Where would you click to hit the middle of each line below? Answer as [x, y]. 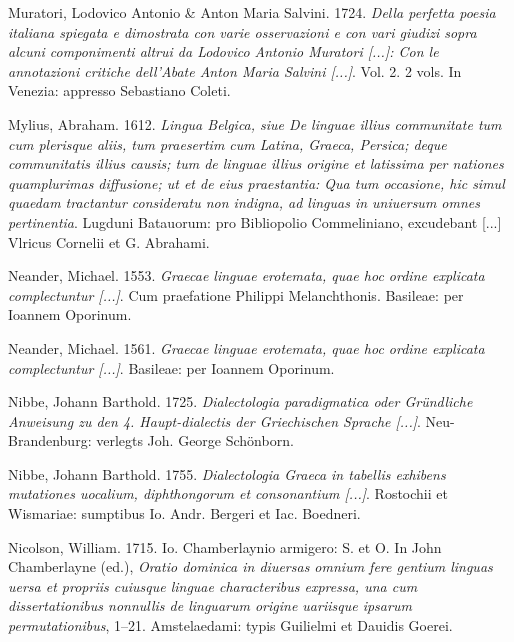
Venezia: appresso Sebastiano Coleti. [119, 90]
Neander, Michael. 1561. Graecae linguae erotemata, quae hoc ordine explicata [246, 347]
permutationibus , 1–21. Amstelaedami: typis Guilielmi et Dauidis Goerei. [230, 625]
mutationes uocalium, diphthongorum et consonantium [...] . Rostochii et [228, 493]
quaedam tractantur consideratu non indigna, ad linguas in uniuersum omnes [244, 202]
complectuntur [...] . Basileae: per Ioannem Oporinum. [171, 367]
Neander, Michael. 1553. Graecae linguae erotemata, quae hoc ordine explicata [246, 275]
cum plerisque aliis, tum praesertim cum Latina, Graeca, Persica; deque [227, 143]
